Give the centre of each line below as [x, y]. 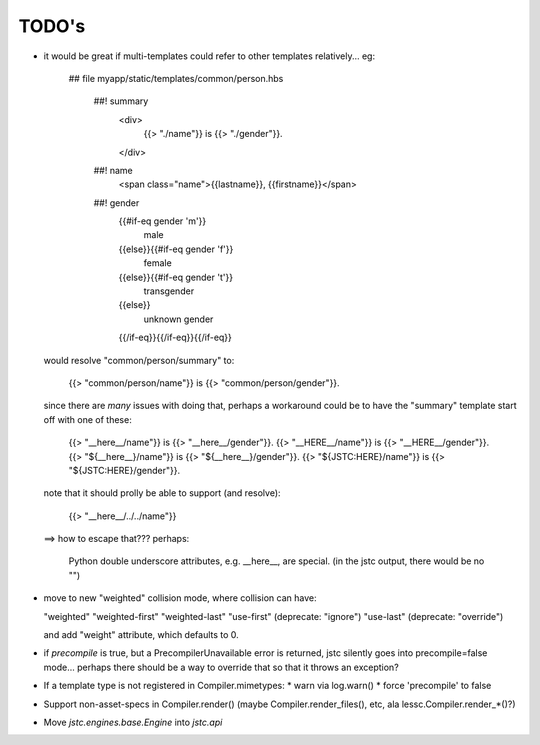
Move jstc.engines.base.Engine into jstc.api [133, 722]
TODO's [52, 26]
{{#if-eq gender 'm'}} [162, 221]
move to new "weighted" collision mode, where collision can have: [180, 598]
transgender [169, 291]
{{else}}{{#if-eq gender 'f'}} [176, 249]
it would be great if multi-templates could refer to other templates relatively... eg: [209, 56]
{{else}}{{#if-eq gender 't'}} [176, 277]
